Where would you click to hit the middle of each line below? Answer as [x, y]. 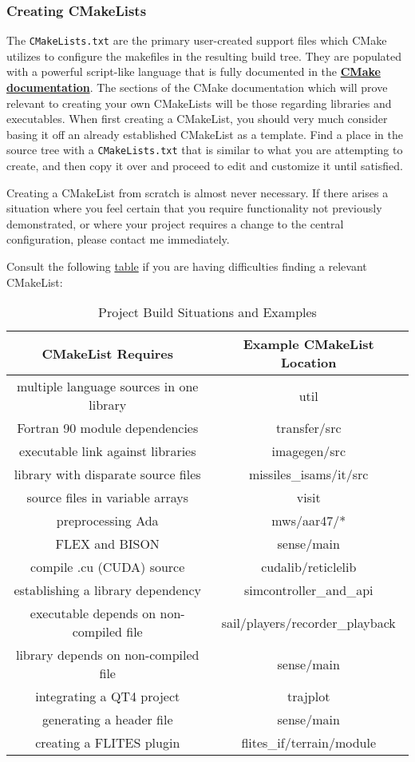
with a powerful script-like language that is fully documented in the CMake [194, 71]
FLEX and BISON [107, 544]
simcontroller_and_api [308, 590]
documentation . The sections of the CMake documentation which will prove [197, 87]
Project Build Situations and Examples [207, 312]
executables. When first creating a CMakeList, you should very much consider [197, 119]
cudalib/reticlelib [309, 567]
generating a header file [107, 720]
